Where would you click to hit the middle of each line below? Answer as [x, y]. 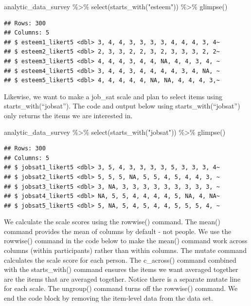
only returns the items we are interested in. [68, 115]
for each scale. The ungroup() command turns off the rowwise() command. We [121, 288]
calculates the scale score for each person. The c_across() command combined [120, 260]
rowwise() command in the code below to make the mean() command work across [126, 241]
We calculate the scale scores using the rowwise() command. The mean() [112, 222]
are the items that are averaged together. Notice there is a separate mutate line [122, 279]
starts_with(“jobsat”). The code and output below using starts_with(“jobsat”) [122, 106]
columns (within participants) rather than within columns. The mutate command [125, 250]
